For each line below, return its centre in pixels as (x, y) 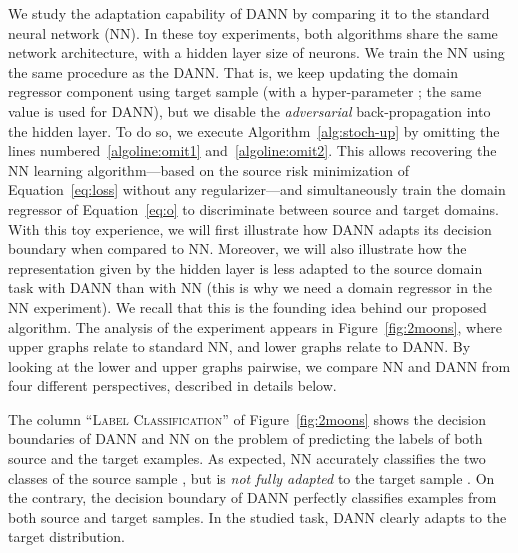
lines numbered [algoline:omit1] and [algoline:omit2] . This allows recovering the (252, 150)
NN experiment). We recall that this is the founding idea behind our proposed (247, 306)
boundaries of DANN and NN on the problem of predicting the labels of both (245, 438)
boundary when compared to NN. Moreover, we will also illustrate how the (237, 248)
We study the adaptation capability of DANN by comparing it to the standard (249, 13)
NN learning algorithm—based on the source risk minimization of (208, 169)
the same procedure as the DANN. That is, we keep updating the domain (233, 71)
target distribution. (66, 536)
